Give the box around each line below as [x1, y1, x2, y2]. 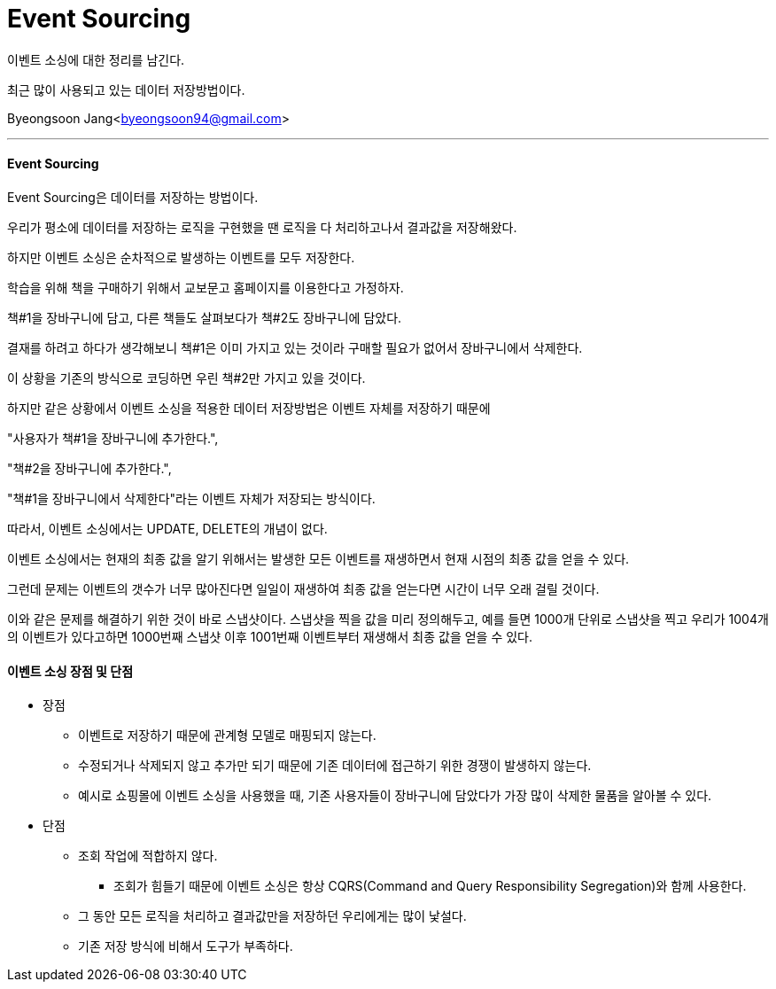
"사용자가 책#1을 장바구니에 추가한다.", [7, 430, 219, 446]
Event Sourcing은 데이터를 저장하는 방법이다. [7, 189, 259, 205]
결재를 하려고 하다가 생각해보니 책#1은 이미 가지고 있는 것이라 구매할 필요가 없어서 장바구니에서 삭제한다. [7, 339, 583, 355]
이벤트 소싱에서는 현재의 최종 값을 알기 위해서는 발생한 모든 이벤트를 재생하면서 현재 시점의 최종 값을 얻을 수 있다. [7, 550, 630, 566]
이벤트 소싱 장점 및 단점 [7, 663, 134, 679]
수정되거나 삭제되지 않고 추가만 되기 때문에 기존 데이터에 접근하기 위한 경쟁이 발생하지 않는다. [78, 758, 592, 774]
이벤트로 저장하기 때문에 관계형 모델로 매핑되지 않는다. [78, 728, 376, 744]
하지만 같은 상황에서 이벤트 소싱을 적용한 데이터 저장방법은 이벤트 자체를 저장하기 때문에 [7, 400, 491, 416]
